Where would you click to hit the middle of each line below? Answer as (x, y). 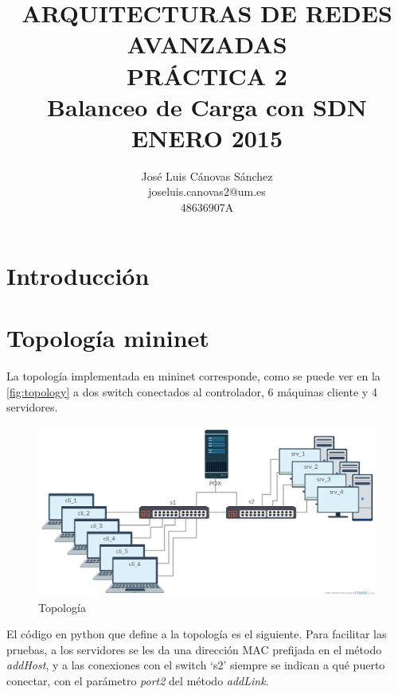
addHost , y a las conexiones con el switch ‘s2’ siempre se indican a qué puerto (196, 665)
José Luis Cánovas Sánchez (207, 175)
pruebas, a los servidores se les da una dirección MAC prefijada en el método (194, 649)
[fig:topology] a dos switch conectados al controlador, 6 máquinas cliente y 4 (192, 391)
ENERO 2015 (207, 137)
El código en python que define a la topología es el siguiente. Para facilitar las (197, 634)
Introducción (78, 275)
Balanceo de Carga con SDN (207, 106)
